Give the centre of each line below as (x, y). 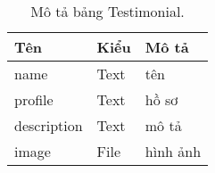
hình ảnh (173, 151)
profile (34, 99)
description (49, 125)
